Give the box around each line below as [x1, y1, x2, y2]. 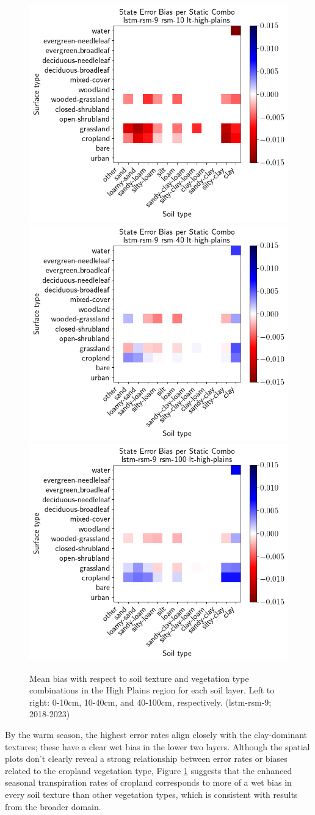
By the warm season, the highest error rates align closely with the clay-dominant [5, 728, 308, 740]
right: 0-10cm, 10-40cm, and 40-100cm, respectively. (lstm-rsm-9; [29, 695, 272, 708]
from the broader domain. [5, 800, 101, 813]
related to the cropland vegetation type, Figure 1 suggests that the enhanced [5, 764, 292, 777]
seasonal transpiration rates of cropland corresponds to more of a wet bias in [5, 776, 292, 789]
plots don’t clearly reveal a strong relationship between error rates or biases [5, 752, 288, 765]
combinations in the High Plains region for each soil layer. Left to [29, 684, 275, 696]
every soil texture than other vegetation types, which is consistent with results [5, 788, 298, 800]
